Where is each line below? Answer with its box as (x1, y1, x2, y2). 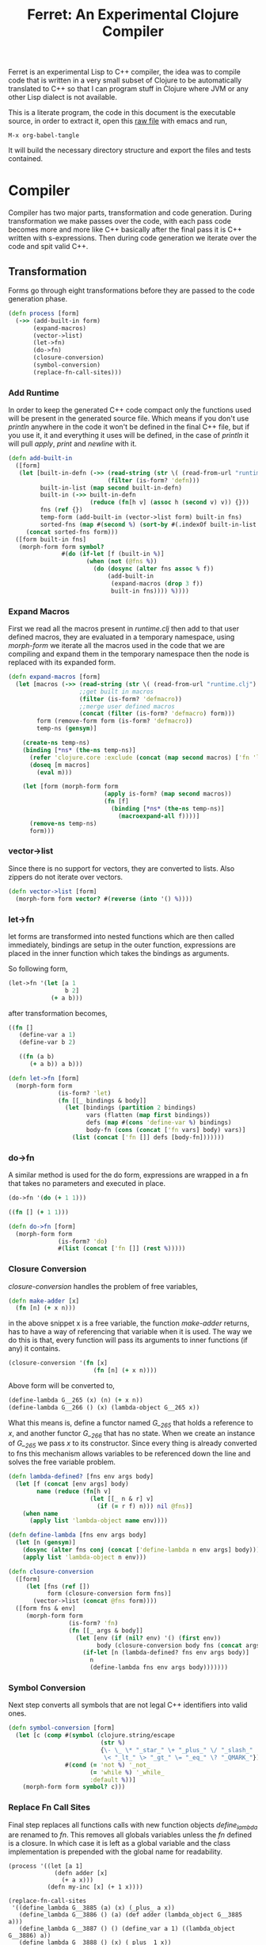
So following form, (8, 964, 68, 973)
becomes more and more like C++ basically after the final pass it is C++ (8, 224, 243, 235)
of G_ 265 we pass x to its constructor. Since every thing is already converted (8, 1438, 257, 1450)
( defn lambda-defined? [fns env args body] (8, 1473, 154, 1481)
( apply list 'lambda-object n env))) (22, 1553, 147, 1561)
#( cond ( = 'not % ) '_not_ (64, 1761, 150, 1769)
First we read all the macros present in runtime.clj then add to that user (8, 624, 240, 634)
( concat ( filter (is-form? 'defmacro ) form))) (78, 710, 236, 718)
